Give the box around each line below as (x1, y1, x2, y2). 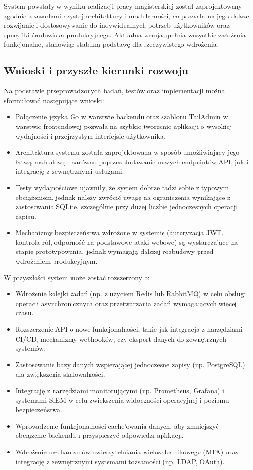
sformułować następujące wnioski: (4, 95, 104, 105)
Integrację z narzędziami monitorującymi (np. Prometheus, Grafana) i (15, 385, 224, 396)
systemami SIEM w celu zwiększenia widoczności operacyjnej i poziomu (15, 395, 229, 405)
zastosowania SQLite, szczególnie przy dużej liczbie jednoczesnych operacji (15, 201, 237, 212)
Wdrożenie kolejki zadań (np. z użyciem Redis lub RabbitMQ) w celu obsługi (15, 289, 246, 299)
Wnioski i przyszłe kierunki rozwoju (4, 63, 189, 78)
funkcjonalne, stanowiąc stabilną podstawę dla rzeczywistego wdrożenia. (4, 39, 218, 49)
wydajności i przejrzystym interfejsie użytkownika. (15, 130, 165, 141)
